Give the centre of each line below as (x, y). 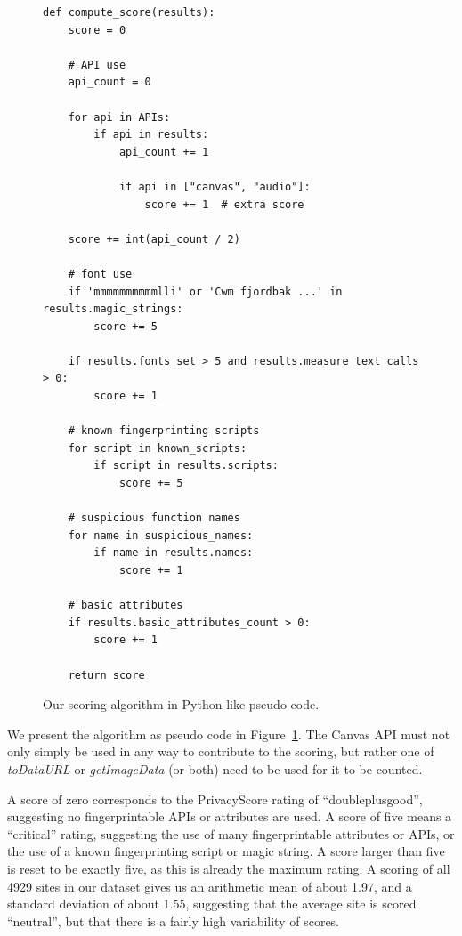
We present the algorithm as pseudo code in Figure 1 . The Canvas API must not (229, 734)
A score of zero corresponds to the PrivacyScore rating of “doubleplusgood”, (215, 799)
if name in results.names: (174, 553)
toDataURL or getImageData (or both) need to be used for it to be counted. (215, 768)
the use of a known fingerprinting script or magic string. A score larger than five (226, 851)
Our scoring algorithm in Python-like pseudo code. (181, 704)
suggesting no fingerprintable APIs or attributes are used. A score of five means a (230, 816)
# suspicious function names (154, 518)
